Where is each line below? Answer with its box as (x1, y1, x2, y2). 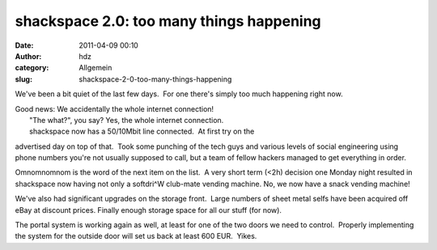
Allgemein (78, 63, 112, 73)
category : (15, 63, 49, 73)
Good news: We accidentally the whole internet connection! (15, 104, 214, 113)
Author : (15, 51, 42, 61)
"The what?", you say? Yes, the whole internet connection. (29, 115, 224, 125)
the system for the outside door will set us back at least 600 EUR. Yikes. (15, 231, 257, 241)
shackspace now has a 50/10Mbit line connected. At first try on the (29, 126, 255, 137)
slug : (15, 74, 32, 84)
